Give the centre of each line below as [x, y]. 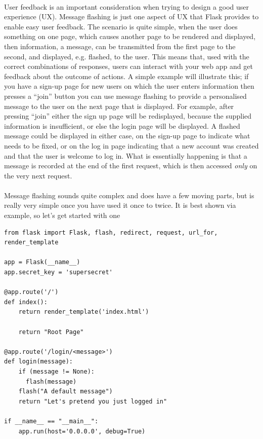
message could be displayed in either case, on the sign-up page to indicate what [127, 136]
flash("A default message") [65, 392]
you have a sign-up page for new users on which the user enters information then [129, 86]
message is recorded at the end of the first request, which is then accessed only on [131, 166]
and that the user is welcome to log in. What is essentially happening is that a [126, 155]
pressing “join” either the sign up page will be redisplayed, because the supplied [128, 116]
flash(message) [51, 381]
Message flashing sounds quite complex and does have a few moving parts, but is [129, 195]
